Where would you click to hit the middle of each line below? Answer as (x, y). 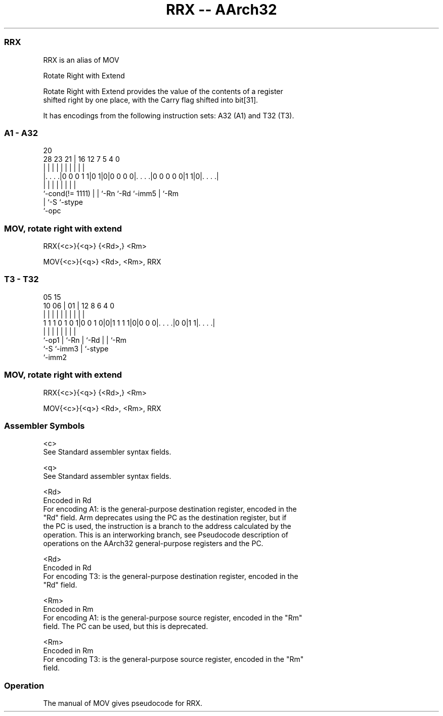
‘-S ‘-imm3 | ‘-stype (76, 348)
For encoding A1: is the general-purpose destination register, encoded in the (170, 509)
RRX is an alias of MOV (81, 60)
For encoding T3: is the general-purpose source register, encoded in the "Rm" (173, 659)
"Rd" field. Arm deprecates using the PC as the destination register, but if (165, 518)
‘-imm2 (55, 357)
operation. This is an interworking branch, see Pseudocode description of (166, 535)
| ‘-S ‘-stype (63, 202)
